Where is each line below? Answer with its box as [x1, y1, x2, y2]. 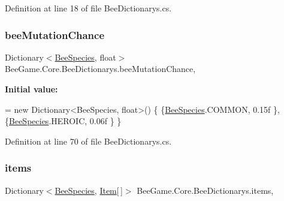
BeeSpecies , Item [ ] [55, 184, 123, 196]
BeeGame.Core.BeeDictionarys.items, [137, 184, 274, 196]
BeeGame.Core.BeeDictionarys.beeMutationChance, [5, 62, 196, 75]
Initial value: [5, 83, 58, 95]
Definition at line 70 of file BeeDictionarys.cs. [5, 134, 172, 147]
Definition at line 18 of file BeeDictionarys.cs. [5, 2, 172, 14]
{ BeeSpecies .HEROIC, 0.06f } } [5, 115, 122, 127]
